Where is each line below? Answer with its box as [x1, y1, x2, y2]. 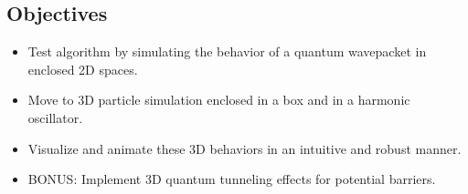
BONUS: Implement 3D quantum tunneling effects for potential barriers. [27, 169, 436, 189]
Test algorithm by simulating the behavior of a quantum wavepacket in [27, 42, 427, 61]
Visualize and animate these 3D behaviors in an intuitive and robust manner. [27, 138, 462, 158]
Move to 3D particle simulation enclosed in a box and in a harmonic [27, 90, 410, 109]
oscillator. [27, 107, 83, 127]
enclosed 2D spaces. [27, 59, 138, 78]
